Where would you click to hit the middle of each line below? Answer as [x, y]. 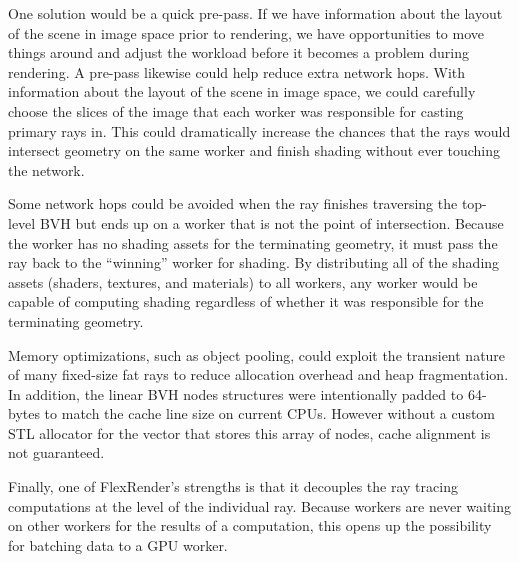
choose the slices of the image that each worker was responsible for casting [236, 110]
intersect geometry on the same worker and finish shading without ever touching [254, 150]
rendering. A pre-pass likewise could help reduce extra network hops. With [237, 71]
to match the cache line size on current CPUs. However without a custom [270, 413]
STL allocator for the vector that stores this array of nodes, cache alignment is [249, 432]
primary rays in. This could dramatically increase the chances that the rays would [259, 130]
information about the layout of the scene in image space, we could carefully [242, 91]
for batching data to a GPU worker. [118, 544]
